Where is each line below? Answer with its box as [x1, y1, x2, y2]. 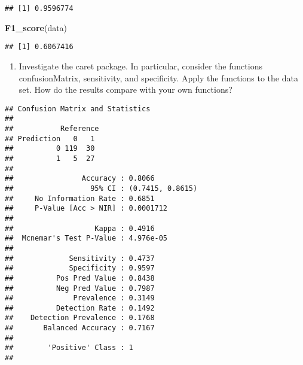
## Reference [5, 124, 99, 133]
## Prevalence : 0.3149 [5, 294, 155, 303]
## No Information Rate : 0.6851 [5, 194, 155, 203]
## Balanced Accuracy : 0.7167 [5, 324, 155, 333]
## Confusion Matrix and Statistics [5, 104, 151, 113]
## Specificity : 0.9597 [5, 264, 155, 273]
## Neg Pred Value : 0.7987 [5, 284, 155, 293]
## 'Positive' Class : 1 [5, 343, 133, 352]
